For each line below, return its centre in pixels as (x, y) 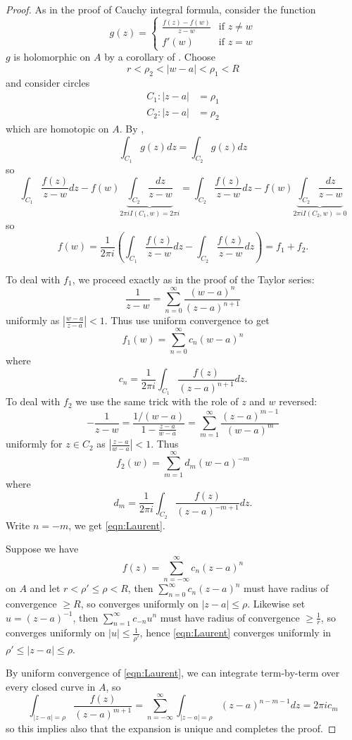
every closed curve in (51, 686)
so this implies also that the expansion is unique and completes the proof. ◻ (171, 728)
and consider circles (48, 82)
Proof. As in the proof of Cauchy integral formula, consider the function (161, 9)
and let (45, 588)
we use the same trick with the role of (157, 401)
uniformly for (34, 444)
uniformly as (33, 320)
